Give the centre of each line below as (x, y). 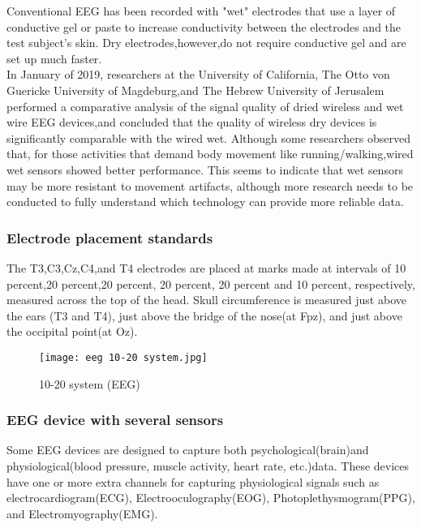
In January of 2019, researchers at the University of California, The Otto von (198, 74)
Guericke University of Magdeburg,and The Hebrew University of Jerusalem (195, 90)
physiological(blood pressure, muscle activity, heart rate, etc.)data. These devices (208, 465)
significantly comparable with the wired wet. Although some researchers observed (208, 137)
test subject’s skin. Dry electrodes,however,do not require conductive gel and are (206, 43)
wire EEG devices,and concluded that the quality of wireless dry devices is (192, 122)
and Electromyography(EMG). (82, 513)
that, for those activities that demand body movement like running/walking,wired (210, 154)
